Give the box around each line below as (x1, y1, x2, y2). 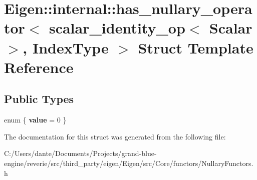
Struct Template (138, 37, 253, 57)
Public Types (4, 91, 74, 106)
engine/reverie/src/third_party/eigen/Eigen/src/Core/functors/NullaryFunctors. (4, 157, 253, 168)
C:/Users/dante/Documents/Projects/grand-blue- (4, 148, 157, 158)
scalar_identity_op (49, 17, 185, 38)
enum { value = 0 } (4, 114, 67, 125)
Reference (4, 56, 74, 77)
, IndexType (23, 37, 109, 57)
